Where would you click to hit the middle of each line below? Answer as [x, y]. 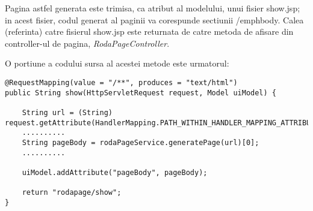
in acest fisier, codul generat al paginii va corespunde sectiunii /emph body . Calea [154, 19]
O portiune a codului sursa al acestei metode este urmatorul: [117, 63]
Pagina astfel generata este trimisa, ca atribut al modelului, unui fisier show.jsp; [153, 8]
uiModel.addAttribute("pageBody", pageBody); [115, 172]
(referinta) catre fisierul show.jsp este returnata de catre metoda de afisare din [149, 31]
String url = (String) [67, 112]
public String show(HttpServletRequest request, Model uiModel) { [141, 93]
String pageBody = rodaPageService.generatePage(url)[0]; [141, 142]
